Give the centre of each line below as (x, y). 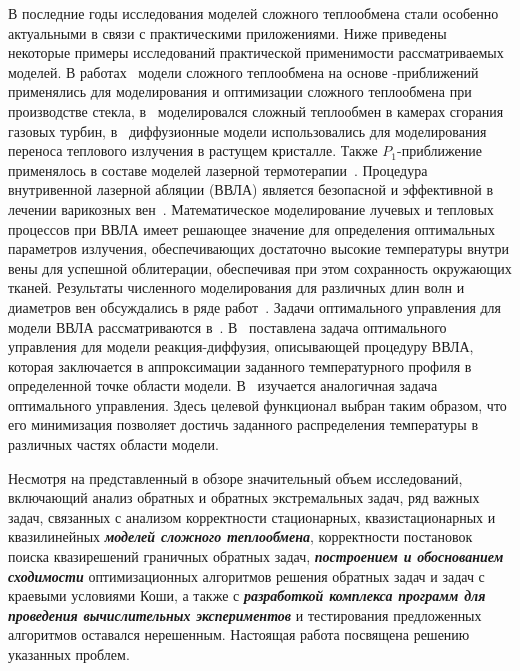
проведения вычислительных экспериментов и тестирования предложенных (245, 614)
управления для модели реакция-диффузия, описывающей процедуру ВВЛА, (241, 346)
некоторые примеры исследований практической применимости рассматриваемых (256, 52)
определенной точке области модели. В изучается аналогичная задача (223, 385)
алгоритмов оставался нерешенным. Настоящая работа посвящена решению (239, 634)
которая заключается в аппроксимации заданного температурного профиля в (240, 365)
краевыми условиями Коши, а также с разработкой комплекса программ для (247, 595)
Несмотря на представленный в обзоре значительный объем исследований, (235, 477)
